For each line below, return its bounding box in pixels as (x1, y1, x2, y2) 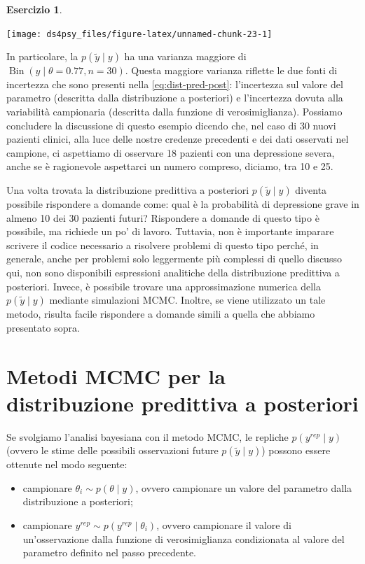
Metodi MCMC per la (6, 361, 226, 390)
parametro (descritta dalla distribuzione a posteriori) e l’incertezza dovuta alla (6, 90, 343, 105)
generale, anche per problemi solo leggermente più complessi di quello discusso (6, 251, 342, 266)
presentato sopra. (6, 320, 80, 334)
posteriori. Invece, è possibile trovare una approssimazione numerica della (6, 279, 321, 293)
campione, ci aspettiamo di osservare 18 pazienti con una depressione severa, (6, 145, 335, 160)
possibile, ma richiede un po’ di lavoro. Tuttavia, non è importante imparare (6, 224, 334, 239)
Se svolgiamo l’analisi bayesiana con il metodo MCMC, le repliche (6, 429, 289, 444)
